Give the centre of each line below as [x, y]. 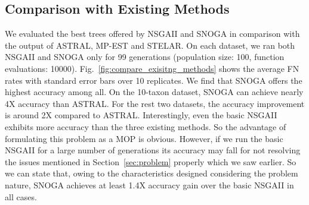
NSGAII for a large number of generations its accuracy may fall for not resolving [153, 150]
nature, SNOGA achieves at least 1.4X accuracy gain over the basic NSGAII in [149, 184]
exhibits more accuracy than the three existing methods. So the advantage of [146, 126]
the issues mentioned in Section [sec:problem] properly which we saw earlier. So [151, 161]
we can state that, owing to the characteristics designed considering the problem [152, 173]
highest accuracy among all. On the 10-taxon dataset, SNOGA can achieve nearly [154, 92]
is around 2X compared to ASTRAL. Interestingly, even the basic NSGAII [141, 115]
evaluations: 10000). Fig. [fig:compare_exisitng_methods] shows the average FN [152, 68]
